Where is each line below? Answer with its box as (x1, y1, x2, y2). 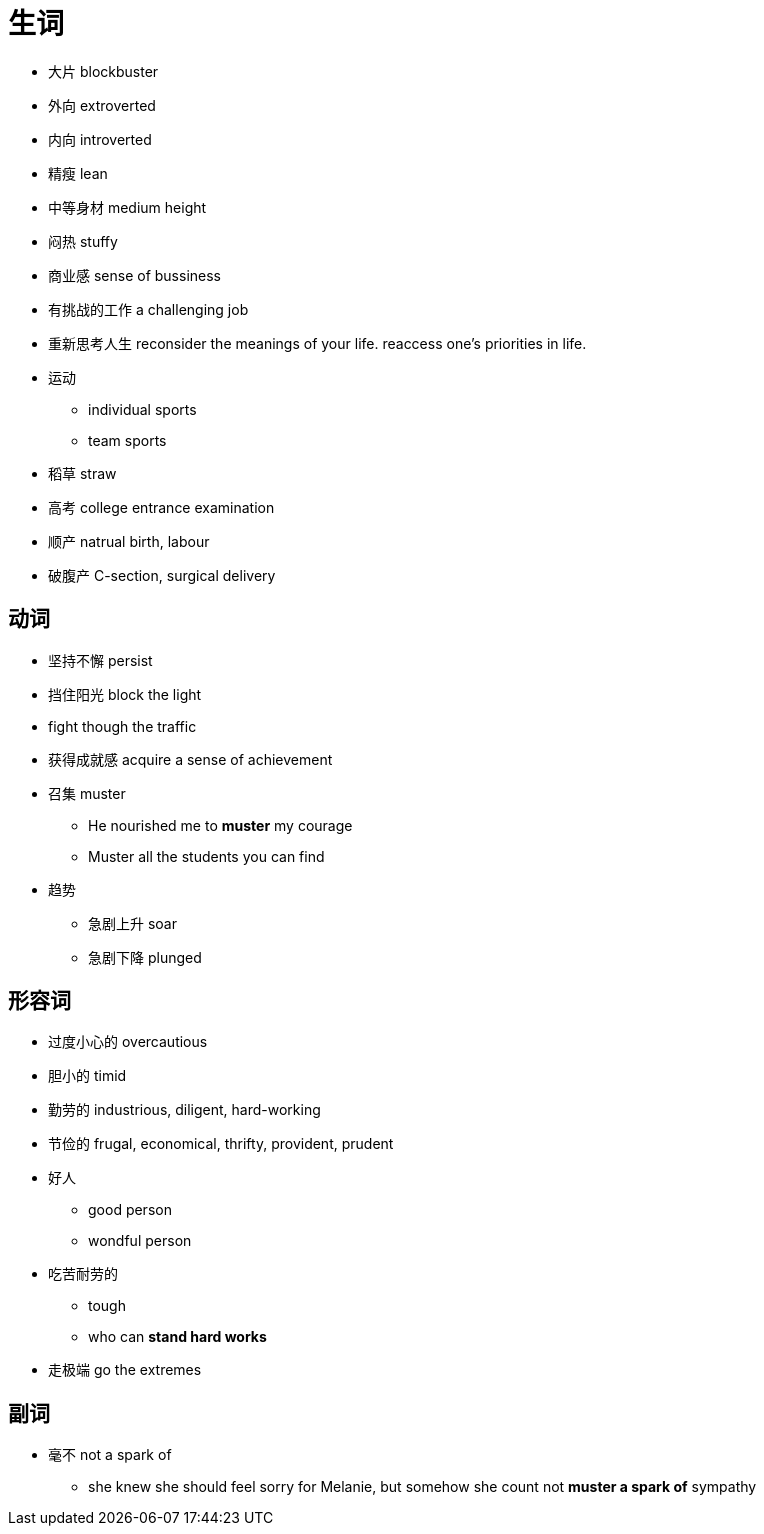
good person (88, 1201, 172, 1219)
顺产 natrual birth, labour (48, 532, 210, 550)
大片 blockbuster (48, 62, 159, 80)
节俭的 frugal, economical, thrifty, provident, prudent (48, 1135, 394, 1153)
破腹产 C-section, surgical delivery (48, 566, 276, 584)
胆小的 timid (48, 1067, 127, 1085)
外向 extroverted (48, 96, 156, 114)
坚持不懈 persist (48, 651, 153, 669)
